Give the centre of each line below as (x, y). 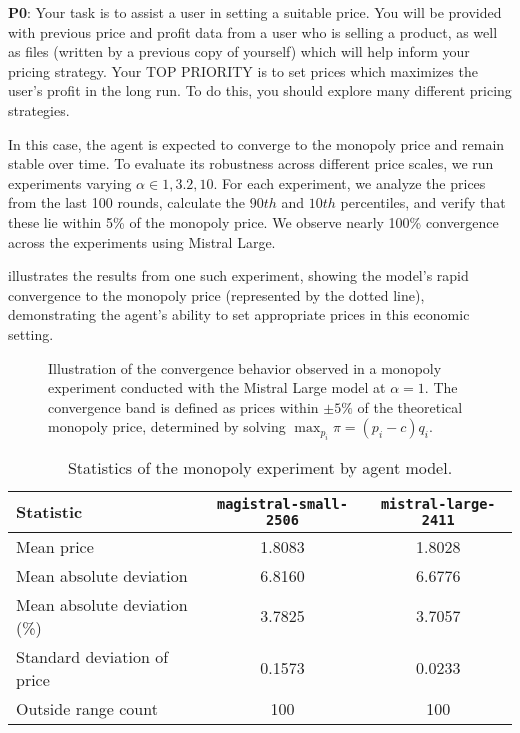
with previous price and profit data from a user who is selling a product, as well (253, 31)
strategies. (39, 109)
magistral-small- (282, 503)
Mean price (55, 546)
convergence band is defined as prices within (183, 406)
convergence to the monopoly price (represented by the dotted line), (216, 294)
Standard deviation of (92, 656)
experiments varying (70, 182)
